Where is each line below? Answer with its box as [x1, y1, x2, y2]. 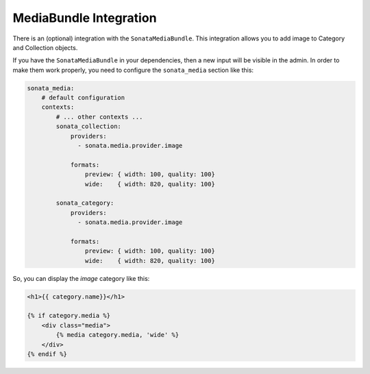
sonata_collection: [56, 123, 121, 130]
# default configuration [41, 94, 125, 102]
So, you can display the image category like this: [12, 274, 150, 282]
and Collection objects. [12, 43, 78, 51]
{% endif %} [27, 350, 68, 358]
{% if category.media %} [27, 312, 111, 320]
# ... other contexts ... [56, 113, 143, 121]
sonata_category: [56, 199, 114, 207]
